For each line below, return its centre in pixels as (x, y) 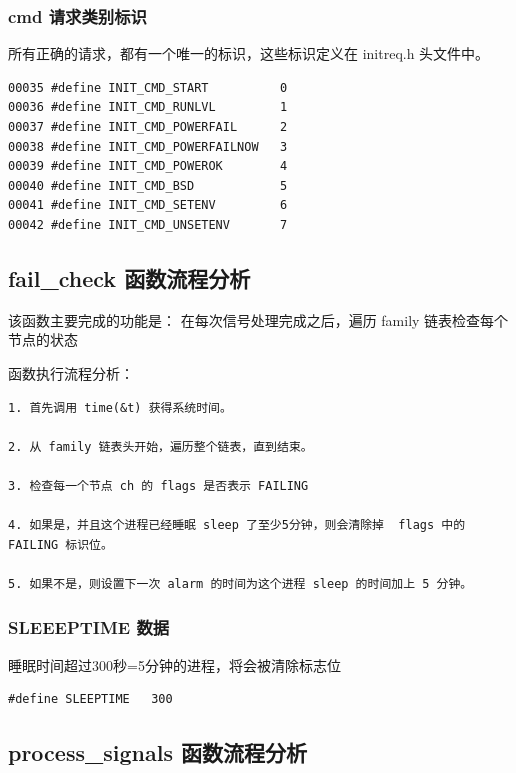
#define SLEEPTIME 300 (90, 699)
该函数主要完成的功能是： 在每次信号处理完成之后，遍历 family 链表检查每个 (258, 319)
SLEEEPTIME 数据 (89, 627)
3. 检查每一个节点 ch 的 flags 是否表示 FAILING (158, 485)
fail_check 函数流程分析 (129, 277)
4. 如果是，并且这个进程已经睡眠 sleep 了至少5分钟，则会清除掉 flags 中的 (237, 525)
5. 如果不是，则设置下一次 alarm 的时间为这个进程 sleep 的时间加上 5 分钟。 (240, 583)
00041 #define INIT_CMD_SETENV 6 (148, 205)
